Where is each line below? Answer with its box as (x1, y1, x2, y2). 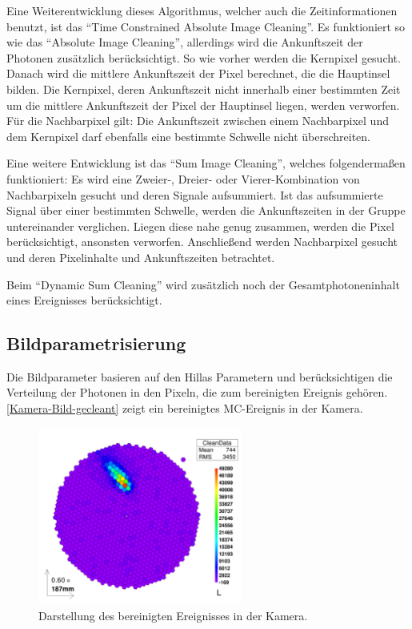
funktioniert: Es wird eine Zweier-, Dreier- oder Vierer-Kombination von (6, 170, 360, 187)
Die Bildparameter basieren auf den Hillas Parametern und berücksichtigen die (6, 368, 393, 385)
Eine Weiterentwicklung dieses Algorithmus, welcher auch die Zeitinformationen (6, 2, 398, 18)
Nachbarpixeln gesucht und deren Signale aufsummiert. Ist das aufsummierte (6, 186, 383, 203)
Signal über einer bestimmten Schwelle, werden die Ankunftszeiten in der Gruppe (6, 202, 406, 219)
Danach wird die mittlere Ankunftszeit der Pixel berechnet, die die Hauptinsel (6, 65, 390, 82)
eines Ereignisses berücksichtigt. (6, 292, 162, 308)
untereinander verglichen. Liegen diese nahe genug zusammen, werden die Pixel (6, 217, 394, 234)
